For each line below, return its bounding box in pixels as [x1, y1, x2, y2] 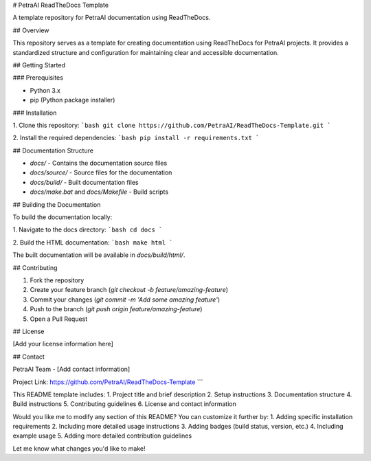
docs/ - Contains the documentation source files [30, 159, 168, 168]
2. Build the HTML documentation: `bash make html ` [12, 238, 173, 247]
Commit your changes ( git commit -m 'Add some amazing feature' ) [30, 295, 220, 304]
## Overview [12, 26, 49, 34]
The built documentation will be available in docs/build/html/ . [12, 251, 185, 259]
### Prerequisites [12, 74, 63, 82]
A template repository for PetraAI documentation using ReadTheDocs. [12, 14, 211, 22]
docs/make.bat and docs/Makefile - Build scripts [30, 188, 168, 196]
